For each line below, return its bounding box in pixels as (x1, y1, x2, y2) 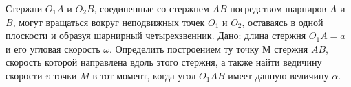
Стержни (6, 1, 43, 15)
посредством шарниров (230, 1, 327, 15)
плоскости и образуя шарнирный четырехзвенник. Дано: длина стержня (6, 28, 306, 42)
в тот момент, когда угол (92, 68, 196, 82)
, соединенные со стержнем (94, 1, 209, 15)
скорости (6, 68, 43, 82)
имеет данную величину (228, 68, 329, 82)
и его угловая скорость (6, 41, 100, 55)
